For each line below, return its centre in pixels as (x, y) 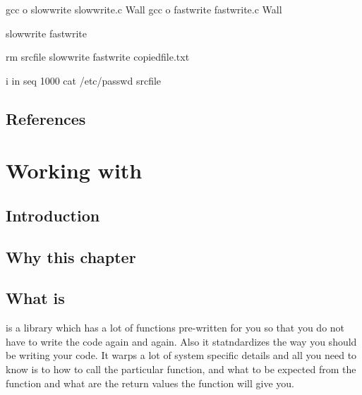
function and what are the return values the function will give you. (150, 383)
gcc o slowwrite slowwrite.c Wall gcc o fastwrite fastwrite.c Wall (144, 9)
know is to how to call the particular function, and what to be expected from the (181, 369)
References (46, 118)
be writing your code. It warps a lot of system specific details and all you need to (181, 355)
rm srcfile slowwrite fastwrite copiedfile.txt (98, 57)
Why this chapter (71, 256)
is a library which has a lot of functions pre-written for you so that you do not (175, 328)
